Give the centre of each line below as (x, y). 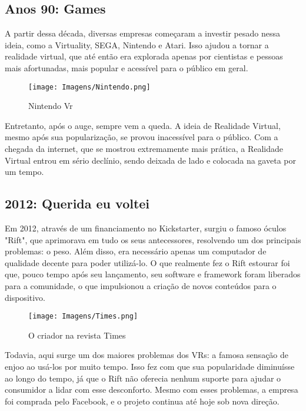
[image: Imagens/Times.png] (83, 316)
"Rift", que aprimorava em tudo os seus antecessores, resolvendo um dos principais (153, 239)
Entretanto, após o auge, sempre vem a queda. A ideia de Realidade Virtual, (143, 125)
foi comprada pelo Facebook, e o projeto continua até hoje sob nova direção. (142, 401)
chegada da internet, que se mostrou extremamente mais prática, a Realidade (144, 149)
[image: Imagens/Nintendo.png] (89, 87)
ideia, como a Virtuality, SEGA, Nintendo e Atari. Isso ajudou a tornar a (137, 44)
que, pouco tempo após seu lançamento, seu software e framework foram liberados (153, 274)
